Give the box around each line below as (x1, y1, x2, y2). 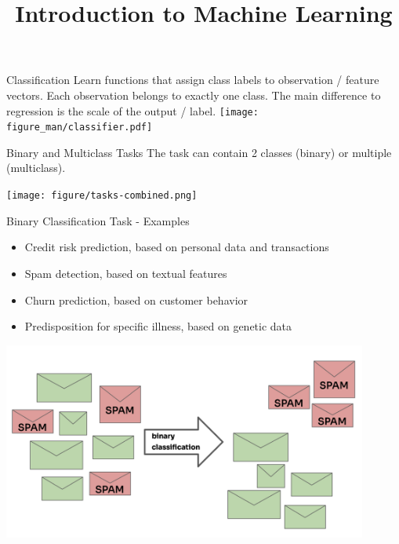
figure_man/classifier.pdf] (6, 122, 153, 133)
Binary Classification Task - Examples (6, 212, 190, 228)
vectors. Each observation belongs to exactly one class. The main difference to (6, 86, 381, 103)
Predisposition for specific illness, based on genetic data (24, 318, 292, 334)
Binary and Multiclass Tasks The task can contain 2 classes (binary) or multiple (6, 144, 392, 160)
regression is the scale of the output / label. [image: (6, 102, 259, 119)
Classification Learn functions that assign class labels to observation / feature (6, 71, 379, 88)
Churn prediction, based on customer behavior (24, 291, 248, 308)
